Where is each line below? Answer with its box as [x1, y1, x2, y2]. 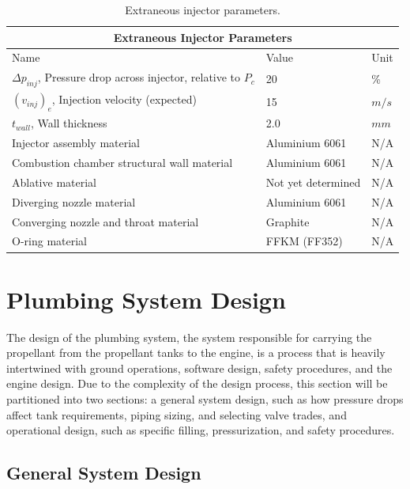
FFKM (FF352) [265, 233, 343, 249]
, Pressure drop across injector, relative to [37, 69, 241, 85]
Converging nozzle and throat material [12, 213, 199, 229]
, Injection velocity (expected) [51, 91, 197, 108]
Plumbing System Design [6, 282, 286, 315]
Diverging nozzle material [12, 193, 136, 210]
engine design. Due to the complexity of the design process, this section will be [6, 375, 388, 392]
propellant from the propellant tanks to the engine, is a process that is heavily [6, 344, 386, 361]
